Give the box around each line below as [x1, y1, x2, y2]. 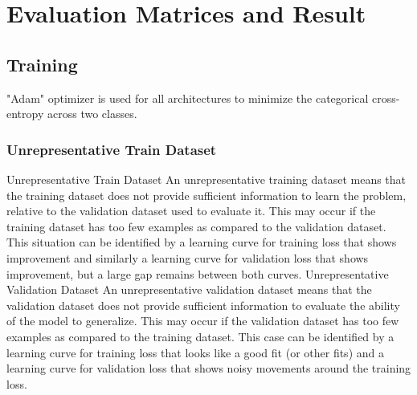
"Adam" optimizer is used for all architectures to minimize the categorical [6, 89, 369, 106]
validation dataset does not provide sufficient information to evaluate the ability [6, 296, 400, 313]
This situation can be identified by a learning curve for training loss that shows [6, 234, 397, 250]
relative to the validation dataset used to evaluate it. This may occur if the [6, 202, 376, 219]
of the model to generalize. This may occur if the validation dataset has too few [6, 312, 399, 329]
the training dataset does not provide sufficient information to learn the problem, [6, 186, 407, 203]
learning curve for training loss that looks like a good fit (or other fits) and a [6, 344, 384, 360]
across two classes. [47, 105, 137, 122]
